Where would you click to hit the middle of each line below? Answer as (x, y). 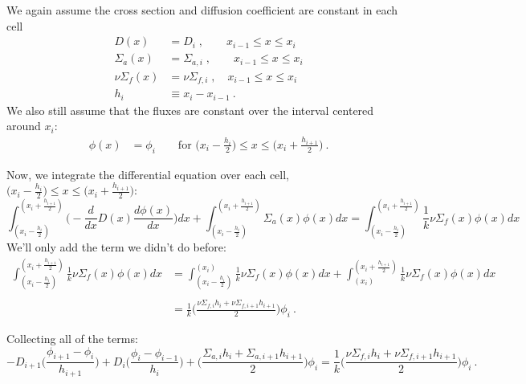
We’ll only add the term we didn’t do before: (116, 247)
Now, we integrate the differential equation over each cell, (148, 174)
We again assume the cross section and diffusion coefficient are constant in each (202, 10)
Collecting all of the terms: (72, 339)
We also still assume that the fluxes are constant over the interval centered (190, 110)
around (24, 126)
